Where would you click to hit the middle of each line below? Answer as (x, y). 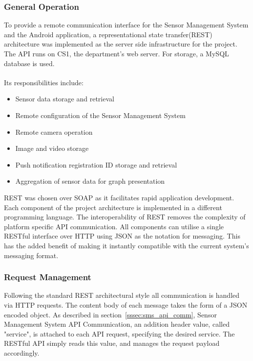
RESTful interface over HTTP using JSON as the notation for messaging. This (122, 236)
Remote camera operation (54, 132)
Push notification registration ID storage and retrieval (96, 164)
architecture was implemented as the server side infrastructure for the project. (121, 44)
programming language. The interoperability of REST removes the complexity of (125, 217)
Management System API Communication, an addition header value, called (117, 324)
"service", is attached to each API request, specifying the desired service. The (119, 333)
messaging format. (31, 255)
